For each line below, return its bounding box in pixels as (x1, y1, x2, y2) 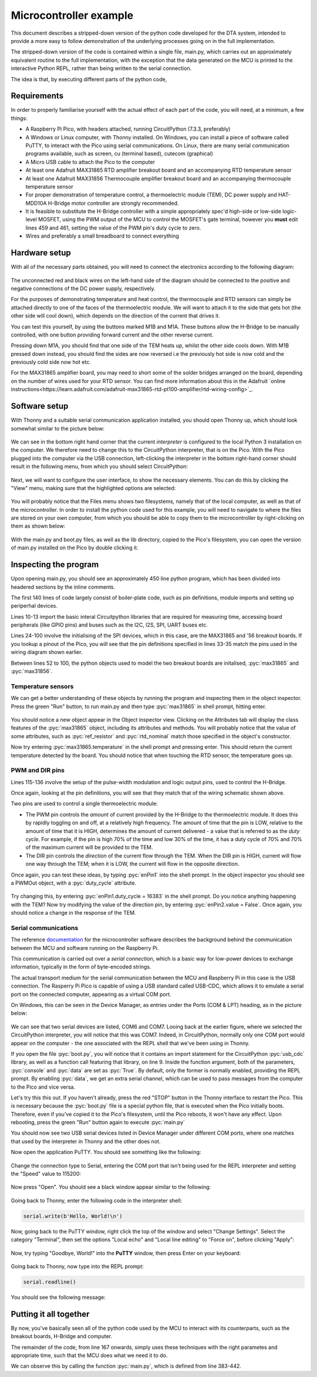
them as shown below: (11, 522, 66, 529)
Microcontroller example (11, 9, 134, 22)
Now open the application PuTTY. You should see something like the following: (11, 1149, 201, 1156)
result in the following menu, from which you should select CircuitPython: (11, 463, 188, 470)
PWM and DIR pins (11, 766, 65, 775)
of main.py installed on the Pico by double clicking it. (11, 544, 139, 551)
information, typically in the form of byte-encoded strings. (11, 963, 151, 971)
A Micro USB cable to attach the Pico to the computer (25, 158, 156, 165)
